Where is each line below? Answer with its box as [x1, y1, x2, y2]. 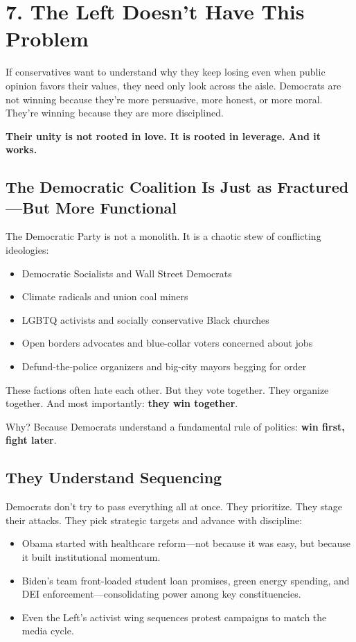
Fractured [277, 176, 349, 198]
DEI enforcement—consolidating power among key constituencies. [21, 587, 301, 601]
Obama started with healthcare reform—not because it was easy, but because [21, 536, 350, 550]
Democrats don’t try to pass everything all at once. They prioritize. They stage [6, 499, 343, 514]
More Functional [55, 196, 177, 218]
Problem [6, 24, 89, 53]
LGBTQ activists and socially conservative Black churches [21, 312, 269, 327]
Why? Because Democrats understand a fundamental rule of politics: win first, [6, 419, 345, 433]
